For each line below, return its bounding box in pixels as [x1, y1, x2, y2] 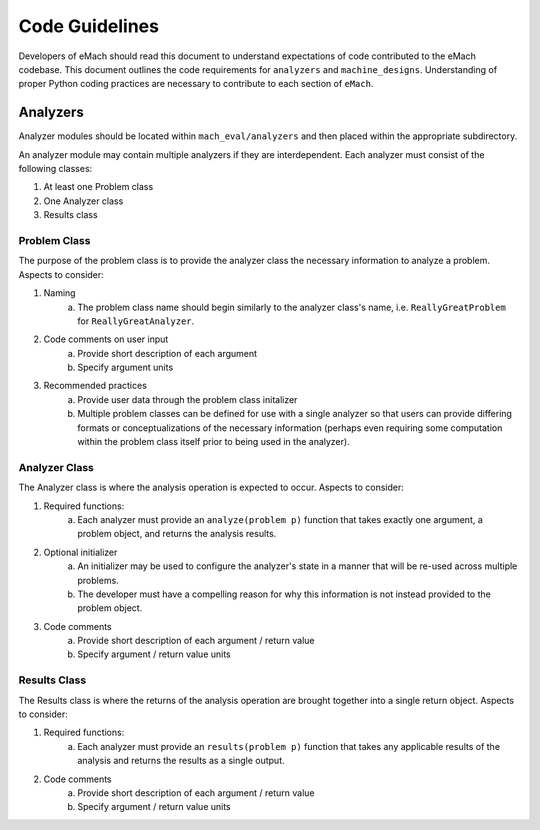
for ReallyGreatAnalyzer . [77, 315, 195, 327]
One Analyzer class [43, 195, 124, 207]
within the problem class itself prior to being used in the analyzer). [77, 436, 350, 448]
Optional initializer [43, 546, 118, 558]
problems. [77, 574, 119, 586]
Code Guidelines [18, 15, 160, 37]
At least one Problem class [43, 181, 154, 193]
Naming [43, 287, 76, 299]
